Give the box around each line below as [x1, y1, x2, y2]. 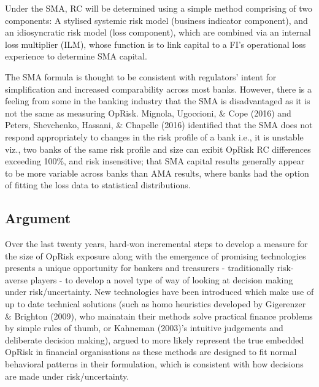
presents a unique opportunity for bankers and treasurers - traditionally [5, 261, 275, 274]
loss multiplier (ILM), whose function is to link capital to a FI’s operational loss [5, 37, 306, 50]
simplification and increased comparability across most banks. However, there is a [5, 82, 312, 95]
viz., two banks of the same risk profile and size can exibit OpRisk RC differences [5, 142, 311, 155]
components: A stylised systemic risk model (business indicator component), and [5, 13, 308, 26]
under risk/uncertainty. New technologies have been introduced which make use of [5, 285, 314, 298]
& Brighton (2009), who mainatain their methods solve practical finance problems [5, 309, 313, 322]
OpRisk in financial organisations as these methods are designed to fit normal [5, 345, 297, 358]
